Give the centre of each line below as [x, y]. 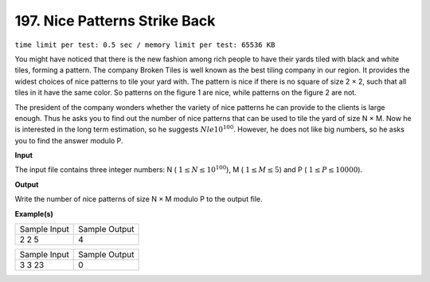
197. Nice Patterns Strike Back [115, 21]
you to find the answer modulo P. [69, 140]
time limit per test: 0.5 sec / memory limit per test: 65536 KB [145, 45]
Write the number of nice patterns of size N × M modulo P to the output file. [139, 199]
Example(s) [34, 213]
